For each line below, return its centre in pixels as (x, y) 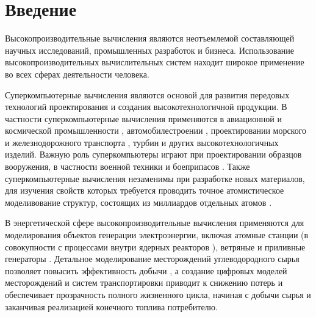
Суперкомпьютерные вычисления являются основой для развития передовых (147, 94)
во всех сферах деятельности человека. (77, 74)
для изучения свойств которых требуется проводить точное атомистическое (145, 190)
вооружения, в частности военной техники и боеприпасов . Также (127, 166)
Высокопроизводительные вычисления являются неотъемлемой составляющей (150, 38)
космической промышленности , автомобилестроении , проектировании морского (156, 130)
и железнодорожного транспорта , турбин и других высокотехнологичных (142, 142)
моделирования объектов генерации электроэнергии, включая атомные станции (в (157, 235)
